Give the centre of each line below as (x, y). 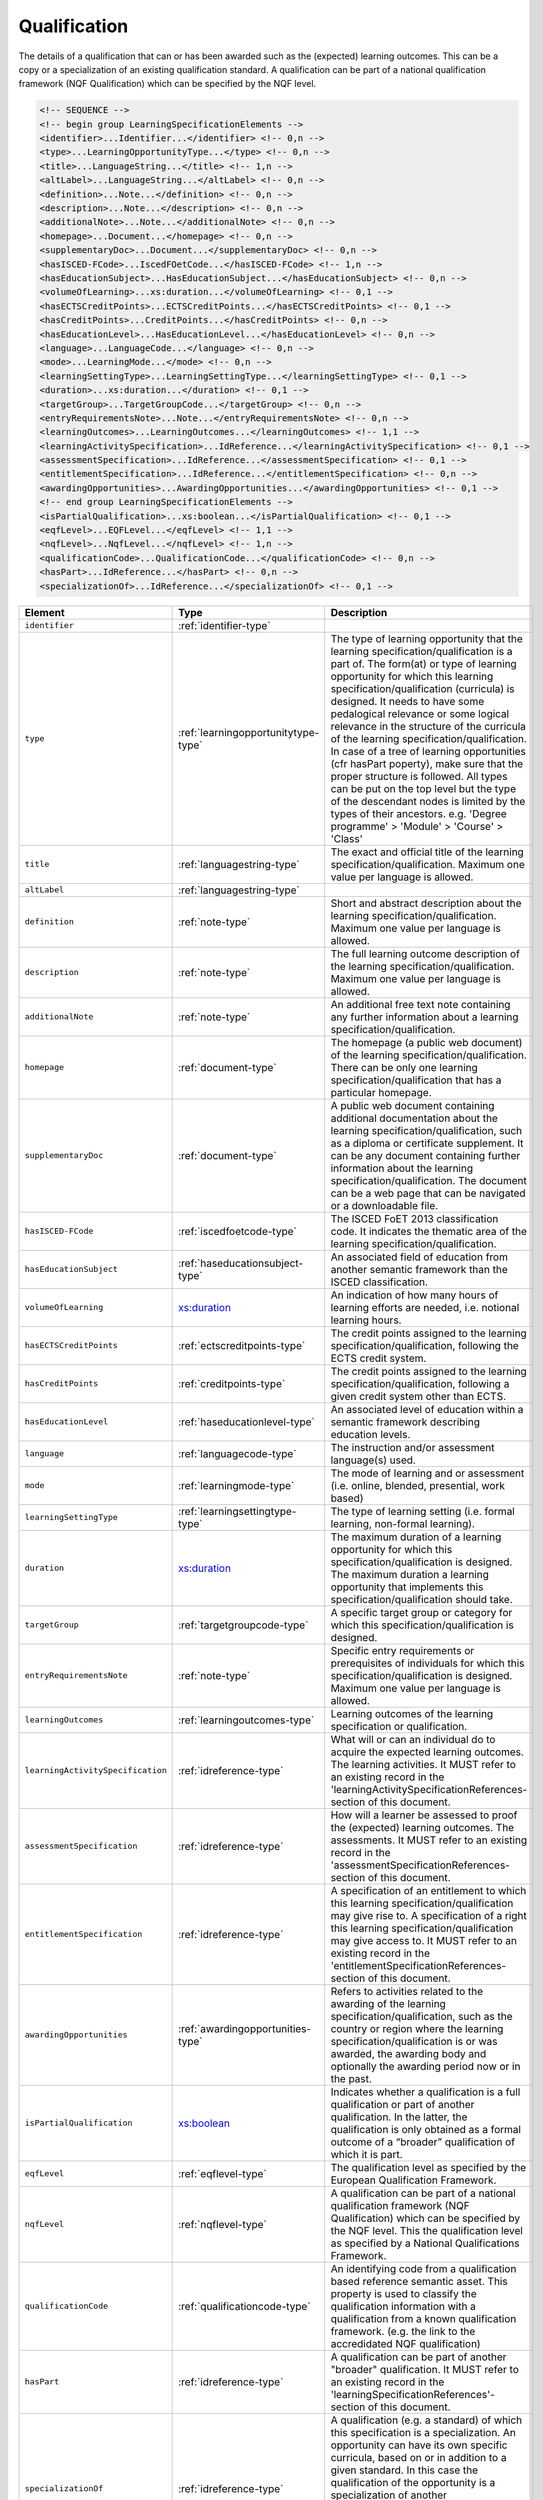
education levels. (370, 1434)
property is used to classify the (403, 2293)
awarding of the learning (388, 2003)
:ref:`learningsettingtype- (237, 1511)
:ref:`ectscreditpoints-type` (242, 1345)
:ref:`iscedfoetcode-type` (237, 1231)
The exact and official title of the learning (427, 852)
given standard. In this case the (404, 2470)
